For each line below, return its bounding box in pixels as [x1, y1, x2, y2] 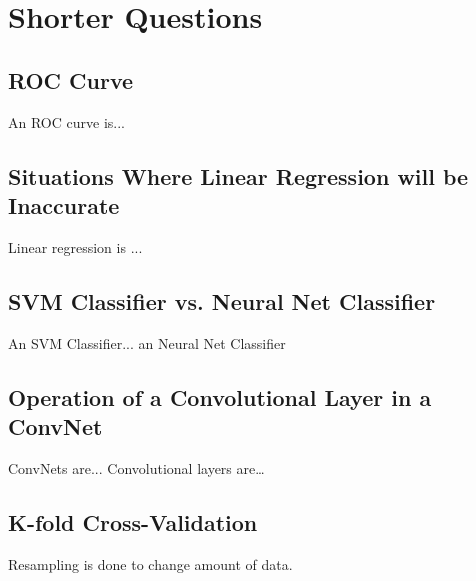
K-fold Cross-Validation [8, 506, 258, 537]
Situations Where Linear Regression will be [8, 160, 469, 191]
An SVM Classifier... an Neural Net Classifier [8, 332, 286, 353]
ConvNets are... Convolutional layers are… [8, 457, 265, 478]
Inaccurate [8, 189, 120, 220]
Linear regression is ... [8, 236, 143, 257]
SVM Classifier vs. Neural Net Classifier [8, 285, 436, 316]
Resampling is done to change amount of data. [8, 553, 293, 574]
